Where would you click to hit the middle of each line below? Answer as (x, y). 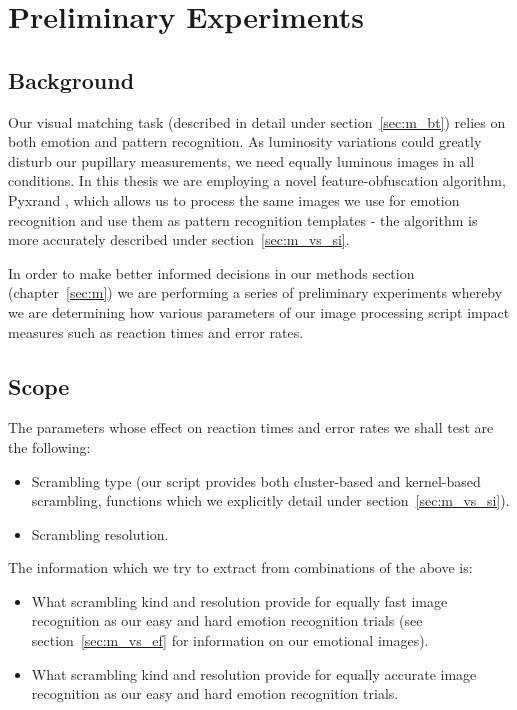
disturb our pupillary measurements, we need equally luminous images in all (241, 160)
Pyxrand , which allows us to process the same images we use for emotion (234, 199)
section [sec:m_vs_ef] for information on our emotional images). (230, 640)
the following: (49, 446)
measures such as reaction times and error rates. (156, 331)
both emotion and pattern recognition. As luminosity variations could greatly (245, 141)
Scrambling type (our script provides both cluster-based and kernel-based (256, 480)
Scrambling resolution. (100, 533)
